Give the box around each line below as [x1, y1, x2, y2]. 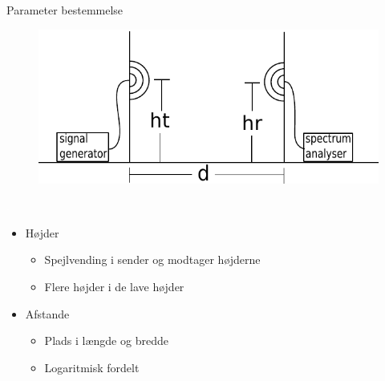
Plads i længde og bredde [44, 332, 168, 349]
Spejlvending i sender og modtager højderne [44, 251, 261, 268]
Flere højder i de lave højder [44, 278, 184, 295]
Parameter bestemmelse [6, 2, 124, 18]
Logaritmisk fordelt [44, 359, 140, 375]
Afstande [25, 305, 70, 322]
